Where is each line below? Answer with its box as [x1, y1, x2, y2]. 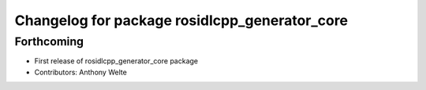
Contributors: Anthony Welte [34, 67, 128, 77]
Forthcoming [14, 34, 84, 49]
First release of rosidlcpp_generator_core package [34, 56, 199, 66]
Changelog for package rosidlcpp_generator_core [14, 12, 349, 29]
